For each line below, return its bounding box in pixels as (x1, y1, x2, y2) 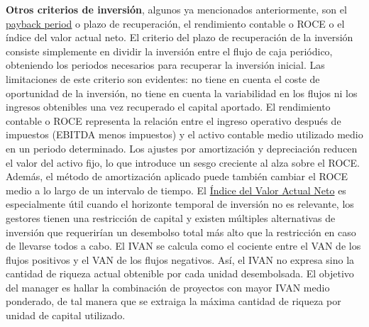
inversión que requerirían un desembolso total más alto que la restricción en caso (6, 224, 356, 239)
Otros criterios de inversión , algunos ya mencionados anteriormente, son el (6, 2, 347, 16)
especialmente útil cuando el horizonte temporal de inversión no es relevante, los (6, 196, 354, 211)
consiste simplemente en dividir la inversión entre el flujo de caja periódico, (6, 43, 333, 58)
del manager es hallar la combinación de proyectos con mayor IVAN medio (6, 279, 330, 294)
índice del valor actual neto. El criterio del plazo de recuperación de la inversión (6, 30, 353, 45)
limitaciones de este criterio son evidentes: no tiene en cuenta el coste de (6, 71, 320, 86)
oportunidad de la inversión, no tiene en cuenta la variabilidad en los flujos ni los (6, 85, 358, 100)
